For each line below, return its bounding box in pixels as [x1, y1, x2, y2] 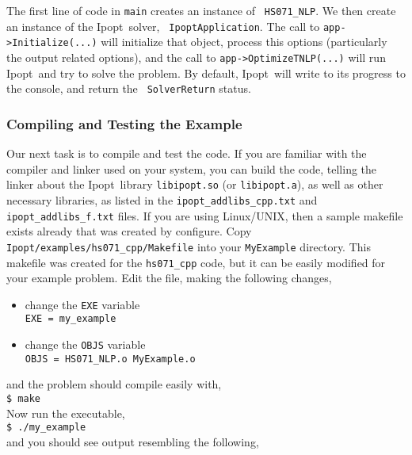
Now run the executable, [6, 404, 125, 421]
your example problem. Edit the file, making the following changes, [6, 270, 332, 286]
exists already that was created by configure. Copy [6, 223, 252, 239]
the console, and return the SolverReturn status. [6, 80, 251, 97]
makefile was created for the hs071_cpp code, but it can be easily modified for [6, 254, 386, 270]
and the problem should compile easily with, [6, 376, 222, 392]
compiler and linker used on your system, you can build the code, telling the [6, 160, 377, 177]
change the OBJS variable [25, 336, 146, 353]
